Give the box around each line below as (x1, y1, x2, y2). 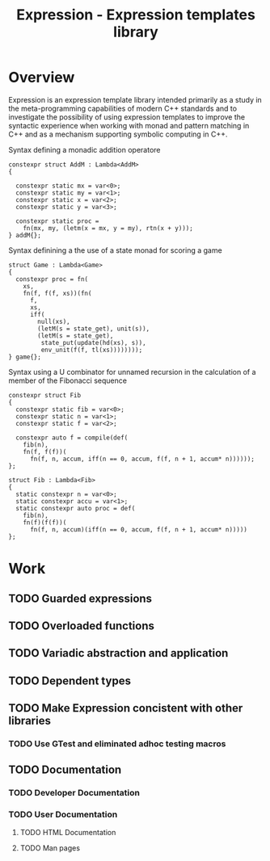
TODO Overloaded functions (8, 619, 155, 632)
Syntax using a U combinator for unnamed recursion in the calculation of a (8, 367, 256, 376)
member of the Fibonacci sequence (8, 376, 128, 385)
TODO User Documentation (8, 809, 118, 821)
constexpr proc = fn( (15, 275, 89, 283)
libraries (8, 714, 51, 728)
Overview (8, 69, 75, 86)
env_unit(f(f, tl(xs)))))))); (40, 346, 143, 354)
